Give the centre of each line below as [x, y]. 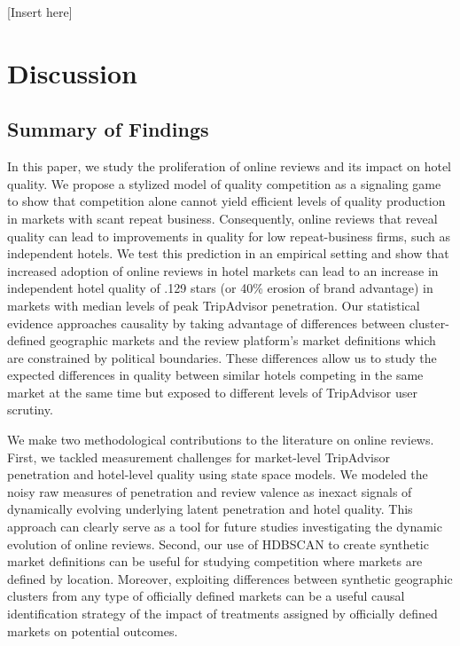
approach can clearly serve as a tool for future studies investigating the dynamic [225, 527]
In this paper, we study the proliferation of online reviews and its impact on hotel [229, 166]
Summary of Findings [108, 129]
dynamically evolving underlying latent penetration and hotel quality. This [210, 509]
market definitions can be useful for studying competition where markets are [215, 561]
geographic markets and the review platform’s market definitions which [243, 340]
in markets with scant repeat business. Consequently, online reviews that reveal [222, 218]
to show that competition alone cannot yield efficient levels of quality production [226, 201]
